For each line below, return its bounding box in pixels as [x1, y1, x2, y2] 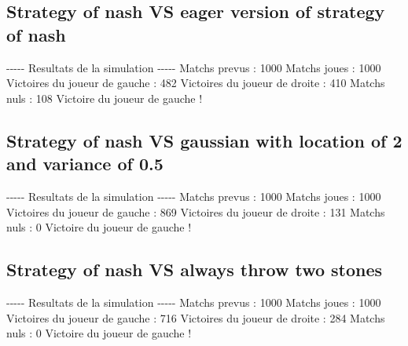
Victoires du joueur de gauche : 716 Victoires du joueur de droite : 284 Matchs [6, 309, 385, 326]
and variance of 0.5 [6, 151, 164, 176]
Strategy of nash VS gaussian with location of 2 [6, 128, 402, 152]
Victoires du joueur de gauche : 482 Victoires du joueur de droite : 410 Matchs [6, 75, 385, 91]
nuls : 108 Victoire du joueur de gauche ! [6, 89, 203, 106]
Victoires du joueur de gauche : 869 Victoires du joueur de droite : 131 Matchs [6, 203, 385, 220]
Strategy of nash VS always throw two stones [6, 257, 383, 282]
